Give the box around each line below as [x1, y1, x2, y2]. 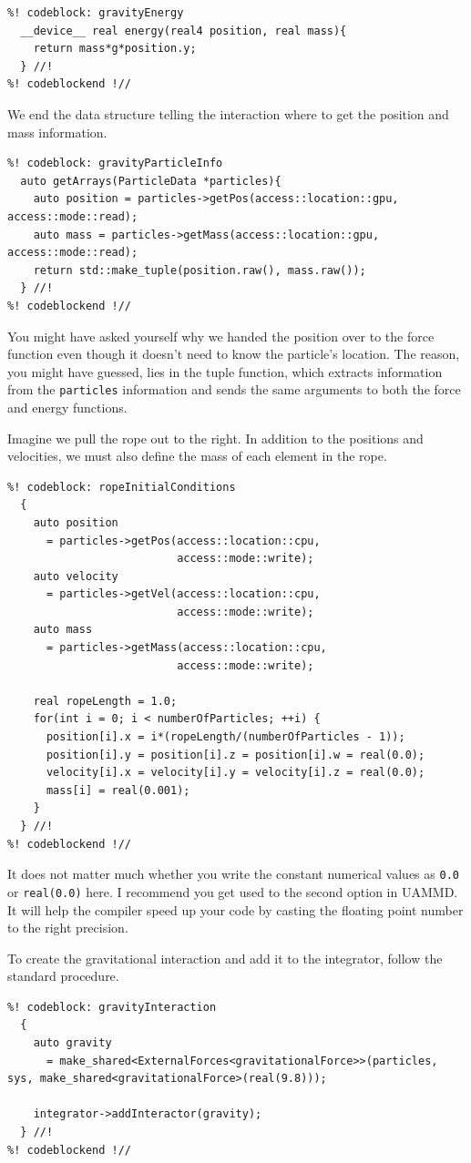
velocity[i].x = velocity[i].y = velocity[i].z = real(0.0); [46, 766, 425, 780]
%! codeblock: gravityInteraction [7, 1000, 217, 1014]
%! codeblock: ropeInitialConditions [7, 480, 236, 494]
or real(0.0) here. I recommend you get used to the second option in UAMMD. [7, 882, 458, 901]
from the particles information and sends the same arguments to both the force [7, 380, 461, 399]
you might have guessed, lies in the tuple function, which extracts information [7, 362, 443, 381]
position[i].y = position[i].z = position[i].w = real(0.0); [46, 748, 425, 761]
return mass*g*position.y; [33, 42, 197, 56]
